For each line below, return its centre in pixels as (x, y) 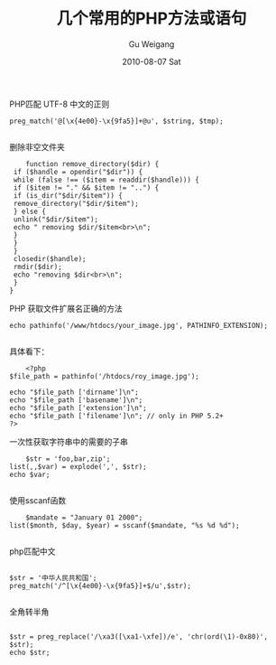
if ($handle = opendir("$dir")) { (78, 172)
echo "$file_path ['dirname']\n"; (74, 392)
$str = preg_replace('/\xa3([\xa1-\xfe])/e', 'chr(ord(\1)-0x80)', (139, 637)
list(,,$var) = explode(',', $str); (78, 466)
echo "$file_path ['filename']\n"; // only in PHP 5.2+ (116, 416)
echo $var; (30, 474)
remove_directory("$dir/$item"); (76, 203)
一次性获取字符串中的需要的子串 (69, 441)
